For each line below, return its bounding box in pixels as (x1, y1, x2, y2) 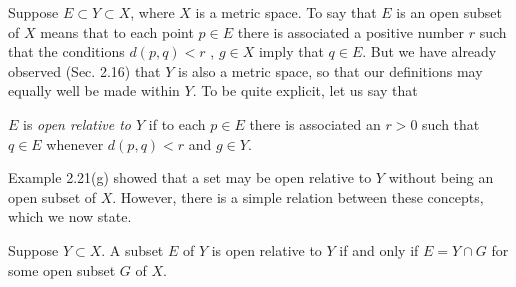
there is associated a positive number (237, 21, 465, 42)
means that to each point (40, 21, 194, 42)
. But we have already (362, 41, 497, 62)
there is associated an (249, 113, 381, 134)
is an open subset (396, 2, 502, 22)
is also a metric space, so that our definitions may (178, 60, 483, 81)
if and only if (339, 239, 419, 260)
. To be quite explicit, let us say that (192, 80, 418, 101)
